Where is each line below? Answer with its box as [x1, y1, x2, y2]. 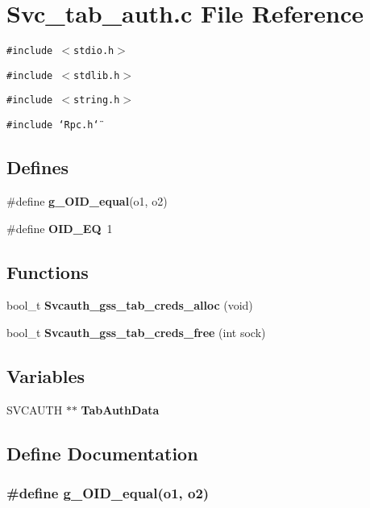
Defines [6, 155, 69, 180]
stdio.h [73, 45, 114, 57]
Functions [6, 259, 89, 284]
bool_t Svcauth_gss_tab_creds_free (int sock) [6, 323, 266, 340]
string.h [73, 94, 120, 106]
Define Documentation [6, 440, 198, 465]
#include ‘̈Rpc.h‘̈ [6, 119, 99, 131]
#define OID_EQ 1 [6, 219, 113, 236]
